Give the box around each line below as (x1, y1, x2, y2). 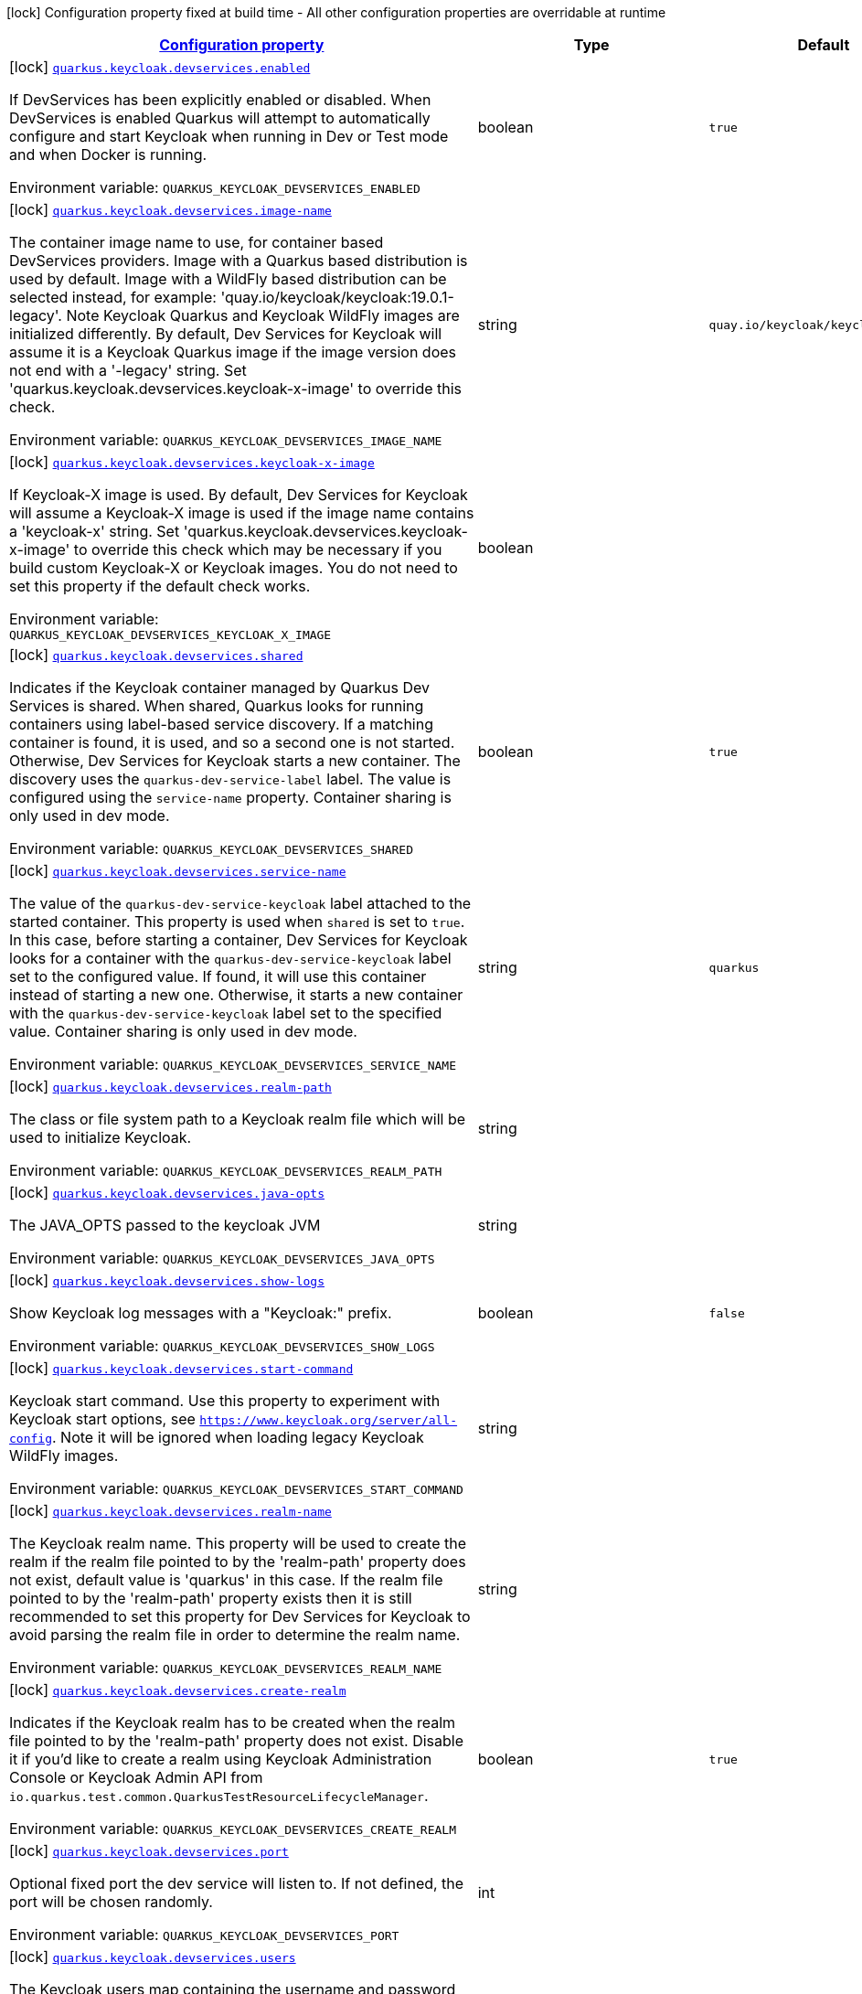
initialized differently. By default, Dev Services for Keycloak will (9, 325, 442, 343)
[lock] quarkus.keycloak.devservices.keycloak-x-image (9, 453, 375, 471)
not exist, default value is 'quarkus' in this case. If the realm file (9, 1571, 443, 1589)
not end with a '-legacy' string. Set (9, 361, 247, 379)
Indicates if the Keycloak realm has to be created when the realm (9, 1713, 456, 1732)
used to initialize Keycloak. (9, 1128, 192, 1146)
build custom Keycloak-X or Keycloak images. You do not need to (9, 559, 458, 577)
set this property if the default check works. (9, 577, 311, 595)
